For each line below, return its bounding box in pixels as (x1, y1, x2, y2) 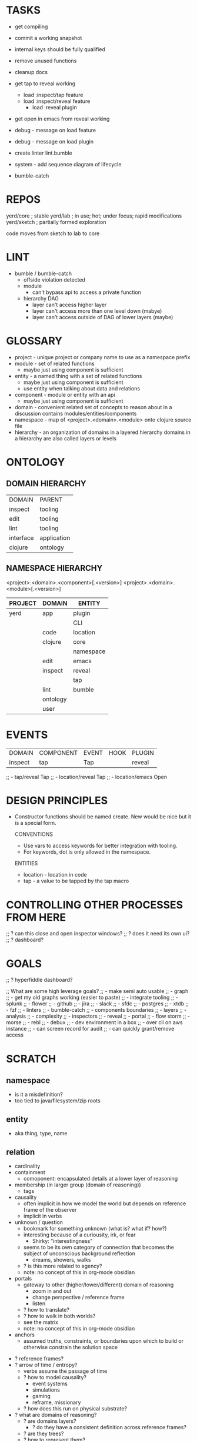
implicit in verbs (23, 1212, 62, 1219)
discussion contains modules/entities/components (14, 410, 137, 417)
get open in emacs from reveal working (14, 115, 110, 122)
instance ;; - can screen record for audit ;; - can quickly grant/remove (6, 1025, 175, 1032)
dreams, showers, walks (32, 1256, 91, 1263)
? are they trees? (23, 1430, 64, 1437)
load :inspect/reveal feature (23, 98, 91, 105)
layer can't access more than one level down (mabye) (32, 307, 162, 315)
